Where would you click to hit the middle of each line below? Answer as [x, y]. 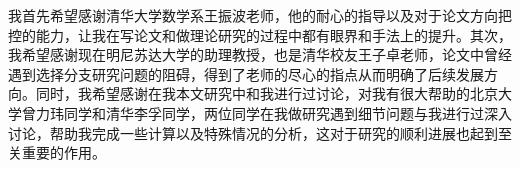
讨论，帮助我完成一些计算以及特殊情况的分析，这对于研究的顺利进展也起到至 [260, 132]
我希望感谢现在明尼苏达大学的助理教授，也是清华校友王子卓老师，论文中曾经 [260, 54]
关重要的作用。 [57, 152]
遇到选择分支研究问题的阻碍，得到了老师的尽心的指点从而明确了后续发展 [246, 73]
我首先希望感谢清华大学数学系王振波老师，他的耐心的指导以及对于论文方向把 [260, 15]
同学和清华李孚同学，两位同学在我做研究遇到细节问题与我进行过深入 [287, 112]
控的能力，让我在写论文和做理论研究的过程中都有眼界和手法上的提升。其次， [260, 34]
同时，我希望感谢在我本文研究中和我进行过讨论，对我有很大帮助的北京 [266, 93]
